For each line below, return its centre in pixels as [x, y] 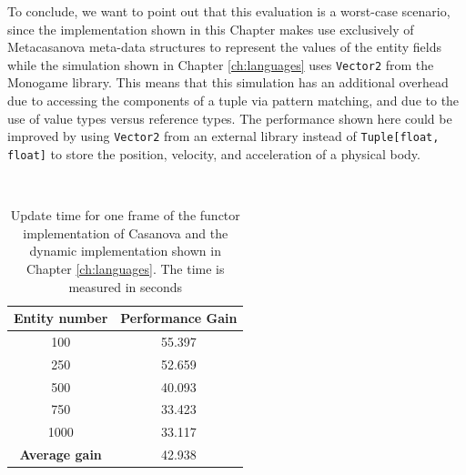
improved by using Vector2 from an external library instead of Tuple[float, [223, 136]
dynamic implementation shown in [125, 251]
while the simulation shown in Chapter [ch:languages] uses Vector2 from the [221, 64]
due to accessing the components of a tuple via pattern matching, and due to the [233, 101]
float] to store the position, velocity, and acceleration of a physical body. [214, 153]
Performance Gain [179, 318]
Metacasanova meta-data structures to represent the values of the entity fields [224, 47]
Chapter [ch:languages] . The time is [125, 268]
